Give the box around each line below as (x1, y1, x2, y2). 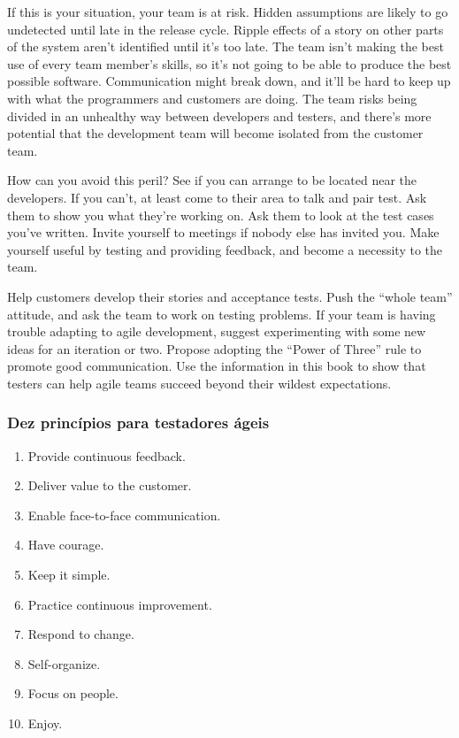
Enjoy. (27, 714, 63, 733)
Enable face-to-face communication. (27, 505, 221, 524)
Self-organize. (27, 654, 101, 673)
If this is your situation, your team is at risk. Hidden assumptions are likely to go (7, 3, 448, 20)
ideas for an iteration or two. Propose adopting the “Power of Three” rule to (7, 339, 422, 357)
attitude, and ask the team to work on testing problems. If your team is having (7, 304, 436, 323)
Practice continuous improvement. (27, 595, 212, 613)
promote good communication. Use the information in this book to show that (7, 357, 426, 375)
